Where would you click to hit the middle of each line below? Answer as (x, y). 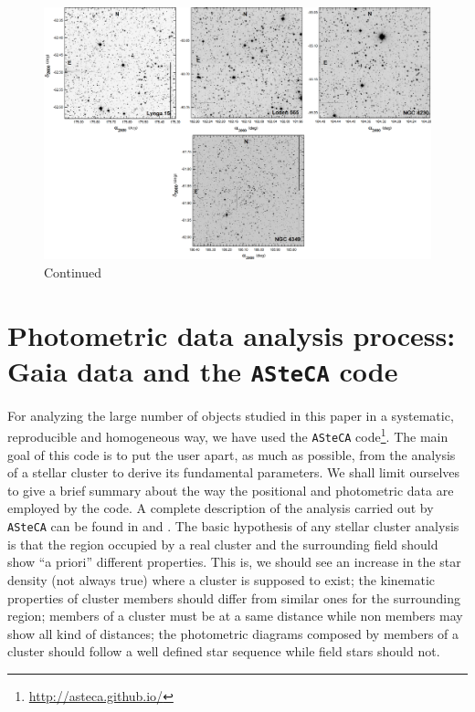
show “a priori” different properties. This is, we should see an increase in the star (234, 562)
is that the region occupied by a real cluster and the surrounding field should (223, 544)
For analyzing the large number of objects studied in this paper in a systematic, (231, 415)
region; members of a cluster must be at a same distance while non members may (235, 616)
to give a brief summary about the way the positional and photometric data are (231, 490)
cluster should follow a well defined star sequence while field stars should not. (224, 651)
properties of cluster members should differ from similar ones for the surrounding (234, 597)
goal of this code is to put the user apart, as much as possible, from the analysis (232, 454)
